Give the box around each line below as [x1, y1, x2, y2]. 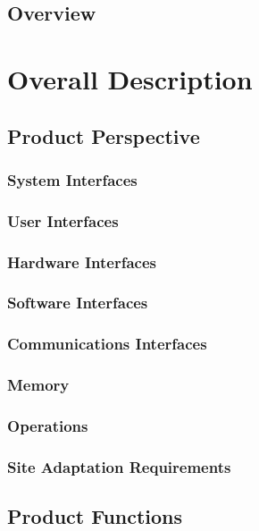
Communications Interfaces [7, 333, 207, 355]
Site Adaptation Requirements [7, 455, 231, 477]
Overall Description [7, 60, 253, 97]
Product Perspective [7, 122, 200, 149]
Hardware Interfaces [7, 250, 156, 273]
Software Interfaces [7, 291, 148, 314]
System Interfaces [7, 168, 138, 190]
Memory [7, 374, 70, 396]
